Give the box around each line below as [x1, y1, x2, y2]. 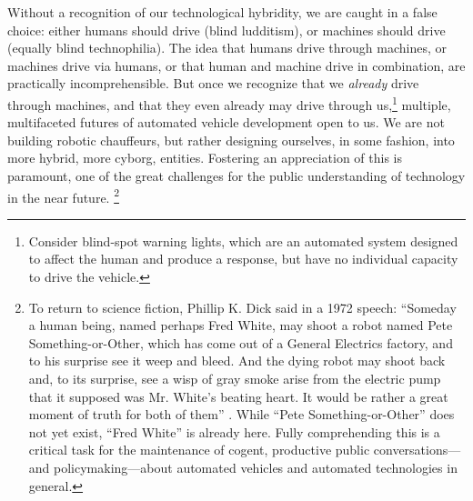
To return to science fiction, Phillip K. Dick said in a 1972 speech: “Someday [28, 297, 457, 316]
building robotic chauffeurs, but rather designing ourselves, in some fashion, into [7, 130, 455, 149]
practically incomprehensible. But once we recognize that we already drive [7, 74, 419, 93]
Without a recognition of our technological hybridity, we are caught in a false [7, 3, 438, 21]
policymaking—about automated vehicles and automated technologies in [54, 457, 458, 476]
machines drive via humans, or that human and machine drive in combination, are [7, 55, 466, 75]
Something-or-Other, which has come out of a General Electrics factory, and [28, 333, 453, 352]
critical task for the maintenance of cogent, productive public [28, 440, 370, 459]
